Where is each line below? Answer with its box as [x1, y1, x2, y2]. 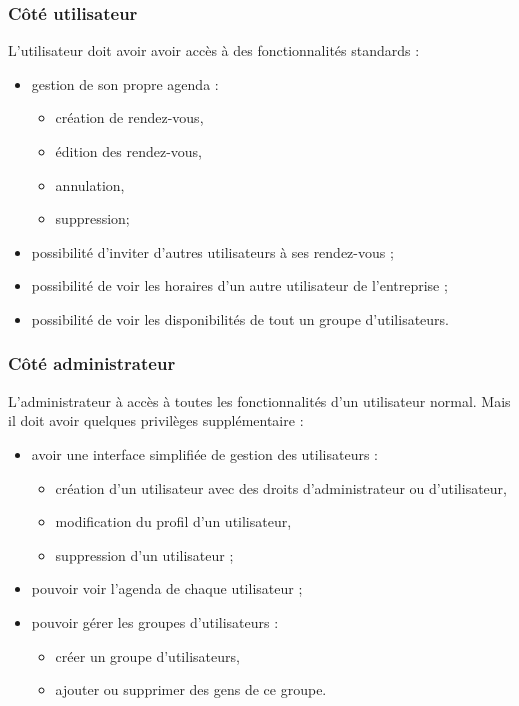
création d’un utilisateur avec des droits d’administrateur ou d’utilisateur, [55, 477, 507, 498]
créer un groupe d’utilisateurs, [55, 645, 240, 666]
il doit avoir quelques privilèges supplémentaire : [8, 410, 304, 431]
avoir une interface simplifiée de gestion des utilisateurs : [31, 443, 379, 464]
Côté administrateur [8, 351, 176, 376]
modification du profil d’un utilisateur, [55, 511, 292, 532]
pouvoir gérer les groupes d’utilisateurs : [31, 611, 279, 632]
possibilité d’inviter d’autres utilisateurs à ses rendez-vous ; [31, 241, 394, 262]
